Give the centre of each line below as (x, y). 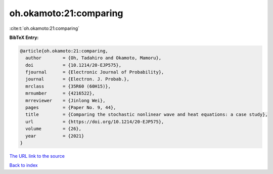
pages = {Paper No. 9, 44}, (71, 108)
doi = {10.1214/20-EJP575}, (73, 65)
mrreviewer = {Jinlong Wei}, (65, 100)
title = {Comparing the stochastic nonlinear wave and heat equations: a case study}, (147, 115)
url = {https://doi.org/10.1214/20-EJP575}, (95, 122)
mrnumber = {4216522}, (60, 93)
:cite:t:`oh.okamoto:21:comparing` (44, 28)
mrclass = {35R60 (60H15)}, (68, 86)
